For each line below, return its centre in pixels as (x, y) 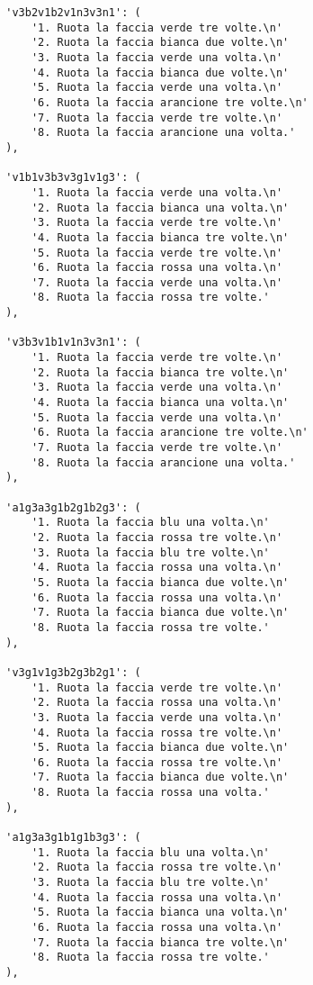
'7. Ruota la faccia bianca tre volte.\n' (160, 942)
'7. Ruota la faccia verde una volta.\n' (157, 282)
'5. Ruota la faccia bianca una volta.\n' (160, 913)
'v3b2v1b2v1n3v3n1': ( (73, 13)
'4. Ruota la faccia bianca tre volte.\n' (160, 237)
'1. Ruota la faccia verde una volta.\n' (157, 192)
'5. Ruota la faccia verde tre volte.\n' (157, 253)
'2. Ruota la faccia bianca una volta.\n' (160, 208)
